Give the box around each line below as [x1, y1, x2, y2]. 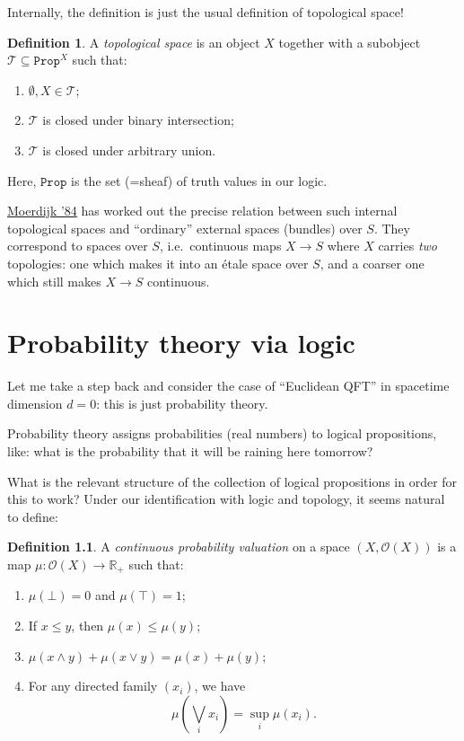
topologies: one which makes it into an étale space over [7, 253, 309, 272]
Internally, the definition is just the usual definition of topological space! [7, 3, 404, 21]
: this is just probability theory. [96, 393, 268, 412]
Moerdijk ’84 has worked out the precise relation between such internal [7, 201, 398, 220]
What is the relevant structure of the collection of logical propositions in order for [7, 472, 458, 490]
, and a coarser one [320, 253, 425, 272]
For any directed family [28, 676, 158, 695]
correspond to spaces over [7, 236, 148, 255]
